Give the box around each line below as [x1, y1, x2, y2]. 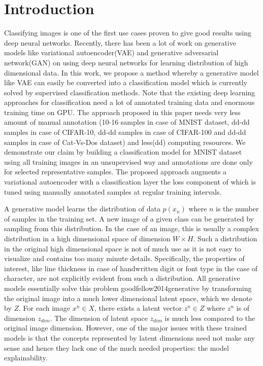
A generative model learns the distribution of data [4, 203, 160, 214]
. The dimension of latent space [50, 312, 148, 323]
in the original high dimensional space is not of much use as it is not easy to [4, 243, 241, 253]
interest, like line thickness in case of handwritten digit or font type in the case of [4, 263, 258, 273]
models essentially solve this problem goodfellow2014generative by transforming [4, 282, 252, 293]
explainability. [4, 352, 48, 363]
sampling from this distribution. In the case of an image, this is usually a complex [4, 223, 259, 234]
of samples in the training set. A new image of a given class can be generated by [4, 213, 254, 224]
